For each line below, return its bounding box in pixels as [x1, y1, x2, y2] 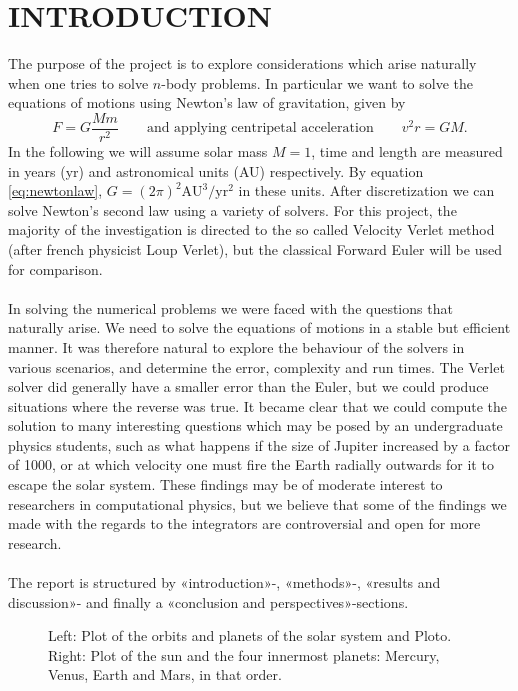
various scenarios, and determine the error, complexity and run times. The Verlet [8, 356, 505, 377]
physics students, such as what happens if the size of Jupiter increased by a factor [8, 434, 510, 455]
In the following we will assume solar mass [8, 140, 268, 161]
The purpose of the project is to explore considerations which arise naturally [8, 53, 477, 74]
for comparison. [8, 258, 103, 279]
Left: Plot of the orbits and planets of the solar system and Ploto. [48, 625, 452, 646]
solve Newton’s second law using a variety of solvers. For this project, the [8, 199, 457, 220]
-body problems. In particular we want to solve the [161, 72, 474, 93]
